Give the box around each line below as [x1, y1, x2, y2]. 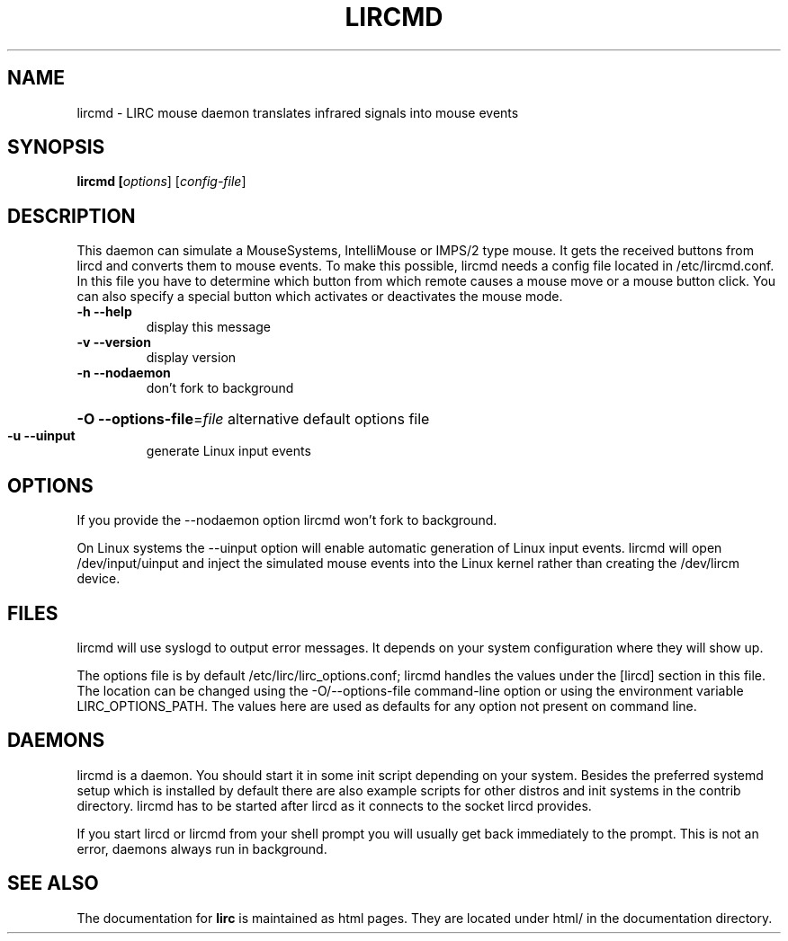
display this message [146, 319, 271, 335]
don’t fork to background [146, 380, 294, 396]
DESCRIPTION [7, 204, 136, 227]
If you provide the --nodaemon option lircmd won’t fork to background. [76, 512, 497, 528]
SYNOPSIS [7, 136, 105, 159]
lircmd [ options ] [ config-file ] [76, 173, 246, 190]
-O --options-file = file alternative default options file [76, 410, 430, 429]
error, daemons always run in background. [76, 840, 327, 857]
